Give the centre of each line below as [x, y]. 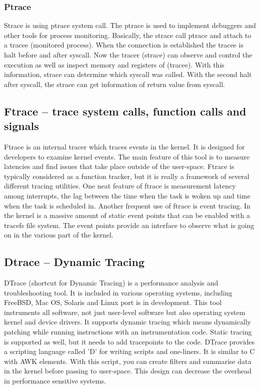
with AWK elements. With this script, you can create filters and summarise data [128, 361]
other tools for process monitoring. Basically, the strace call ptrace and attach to [128, 35]
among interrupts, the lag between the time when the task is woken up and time [127, 195]
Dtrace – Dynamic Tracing [74, 262]
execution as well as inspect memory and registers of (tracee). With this [114, 64]
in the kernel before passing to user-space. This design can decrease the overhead [128, 371]
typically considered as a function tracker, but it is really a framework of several [127, 176]
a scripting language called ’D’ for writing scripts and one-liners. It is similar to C [129, 351]
